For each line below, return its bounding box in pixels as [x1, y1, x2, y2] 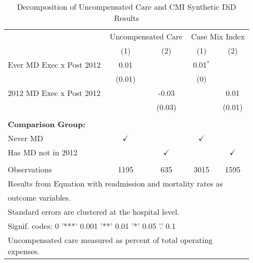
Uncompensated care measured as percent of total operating [8, 234, 213, 245]
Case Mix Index [191, 31, 245, 42]
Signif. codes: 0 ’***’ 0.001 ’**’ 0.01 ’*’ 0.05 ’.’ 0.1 [8, 220, 176, 231]
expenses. [8, 245, 40, 257]
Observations [8, 164, 52, 175]
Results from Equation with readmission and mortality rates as [8, 178, 223, 189]
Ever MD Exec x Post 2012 [8, 59, 101, 70]
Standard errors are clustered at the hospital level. [8, 206, 180, 217]
